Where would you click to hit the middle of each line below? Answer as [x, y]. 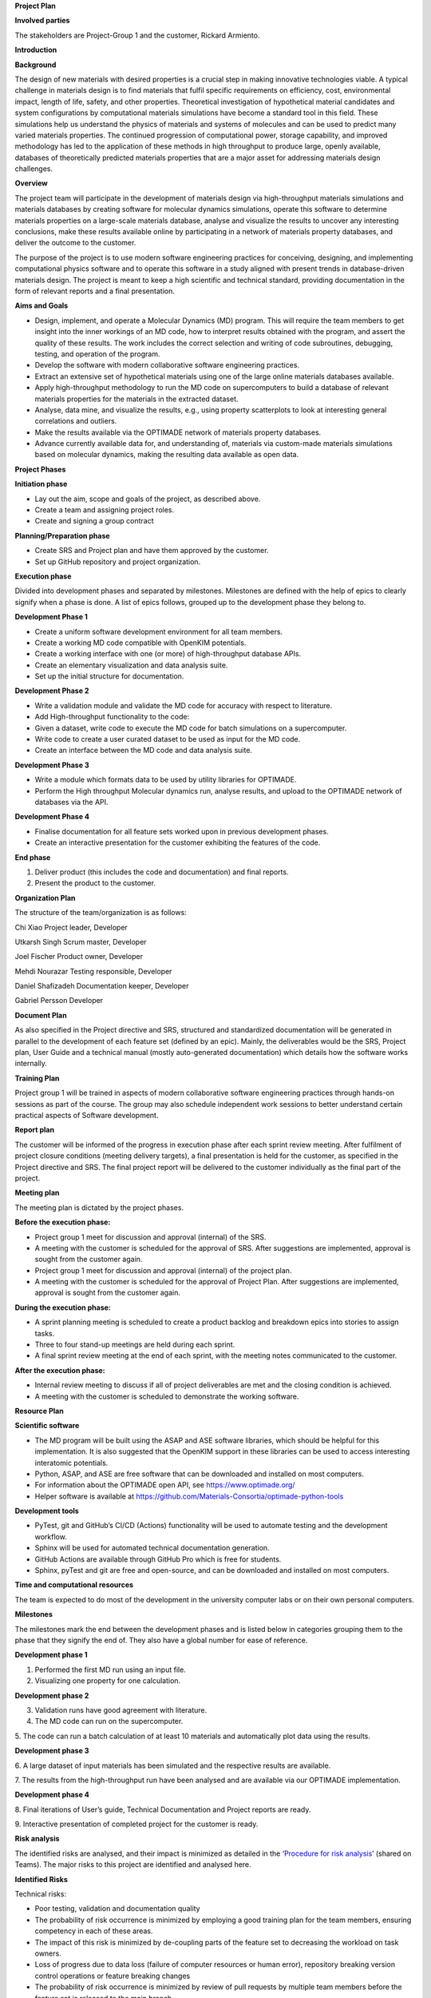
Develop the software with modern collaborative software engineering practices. [167, 365]
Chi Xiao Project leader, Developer [71, 927]
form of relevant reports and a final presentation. [95, 291]
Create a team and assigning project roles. [105, 510]
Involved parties [42, 21]
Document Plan [41, 1015]
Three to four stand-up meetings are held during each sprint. [135, 1345]
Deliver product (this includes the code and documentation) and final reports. [162, 872]
